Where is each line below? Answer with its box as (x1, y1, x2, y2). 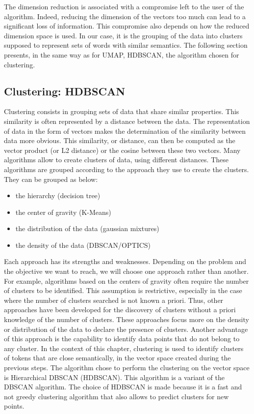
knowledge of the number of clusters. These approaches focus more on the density (4, 314, 249, 325)
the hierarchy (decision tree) (15, 190, 101, 201)
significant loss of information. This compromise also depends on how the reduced (4, 21, 250, 31)
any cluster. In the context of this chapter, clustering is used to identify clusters (4, 343, 244, 353)
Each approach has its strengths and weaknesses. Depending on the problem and (4, 256, 247, 266)
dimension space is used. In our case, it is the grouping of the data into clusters (4, 30, 243, 40)
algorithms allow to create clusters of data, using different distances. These (4, 154, 229, 165)
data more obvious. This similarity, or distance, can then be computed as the (4, 135, 235, 146)
